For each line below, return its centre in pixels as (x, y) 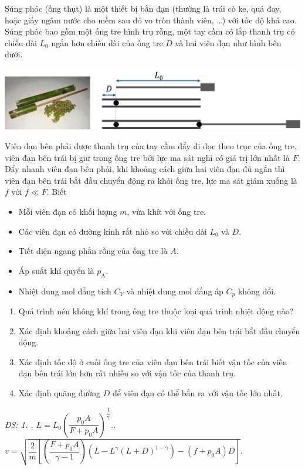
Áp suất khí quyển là (56, 270)
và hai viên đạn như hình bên (228, 42)
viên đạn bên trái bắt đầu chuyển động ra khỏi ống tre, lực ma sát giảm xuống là (151, 180)
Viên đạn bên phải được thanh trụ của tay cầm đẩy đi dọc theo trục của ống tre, (151, 146)
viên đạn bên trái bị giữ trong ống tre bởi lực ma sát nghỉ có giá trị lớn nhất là (147, 157)
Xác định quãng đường (60, 392)
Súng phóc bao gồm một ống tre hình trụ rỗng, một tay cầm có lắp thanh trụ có (150, 31)
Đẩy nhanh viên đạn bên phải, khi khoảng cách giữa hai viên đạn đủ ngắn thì (145, 169)
